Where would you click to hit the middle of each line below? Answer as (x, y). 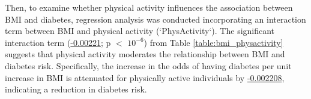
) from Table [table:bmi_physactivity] (213, 42)
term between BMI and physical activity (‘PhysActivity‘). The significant (140, 31)
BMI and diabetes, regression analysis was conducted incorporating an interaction (155, 19)
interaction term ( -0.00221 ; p (58, 42)
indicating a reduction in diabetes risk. (76, 89)
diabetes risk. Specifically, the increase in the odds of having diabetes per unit (148, 65)
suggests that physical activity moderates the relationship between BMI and (145, 54)
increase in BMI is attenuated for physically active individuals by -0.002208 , (145, 77)
